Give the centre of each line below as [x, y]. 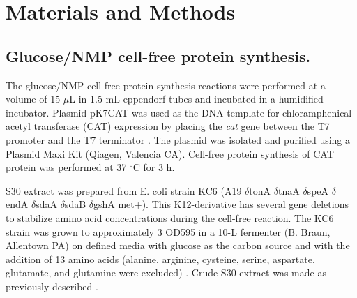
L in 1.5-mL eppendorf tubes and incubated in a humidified [196, 99]
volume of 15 [33, 99]
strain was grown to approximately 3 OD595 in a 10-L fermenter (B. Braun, [168, 231]
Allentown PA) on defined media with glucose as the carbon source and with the [178, 245]
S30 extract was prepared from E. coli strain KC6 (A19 [124, 190]
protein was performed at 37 [66, 167]
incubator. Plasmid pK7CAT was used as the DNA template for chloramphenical [179, 112]
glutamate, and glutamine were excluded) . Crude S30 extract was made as [166, 273]
